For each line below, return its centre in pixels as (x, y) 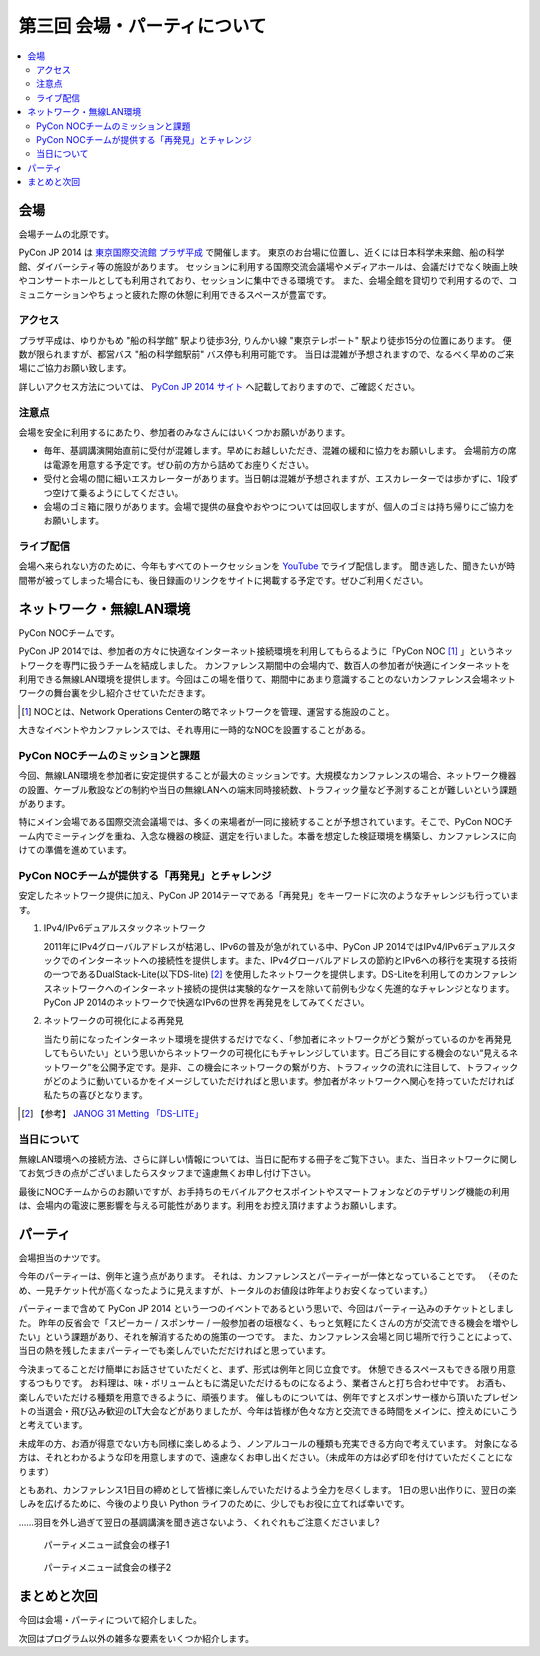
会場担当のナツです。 (62, 1258)
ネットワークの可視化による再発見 (113, 1021)
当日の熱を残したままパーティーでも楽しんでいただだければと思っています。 (175, 1351)
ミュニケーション (53, 294)
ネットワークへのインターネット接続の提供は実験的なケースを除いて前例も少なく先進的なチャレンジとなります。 (283, 988)
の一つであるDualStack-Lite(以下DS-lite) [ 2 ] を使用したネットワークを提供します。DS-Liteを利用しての (254, 974)
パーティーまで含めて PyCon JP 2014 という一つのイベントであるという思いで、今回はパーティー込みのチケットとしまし (266, 1309)
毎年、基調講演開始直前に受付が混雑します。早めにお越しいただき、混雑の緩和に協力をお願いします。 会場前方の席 (280, 451)
